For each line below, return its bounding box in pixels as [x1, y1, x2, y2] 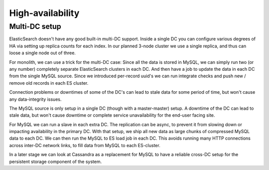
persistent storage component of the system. [9, 159, 102, 165]
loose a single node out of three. [9, 50, 76, 56]
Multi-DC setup [9, 22, 62, 31]
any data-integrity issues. [9, 96, 62, 102]
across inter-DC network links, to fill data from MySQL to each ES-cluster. [9, 142, 160, 148]
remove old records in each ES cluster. [9, 80, 89, 86]
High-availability [9, 7, 80, 18]
